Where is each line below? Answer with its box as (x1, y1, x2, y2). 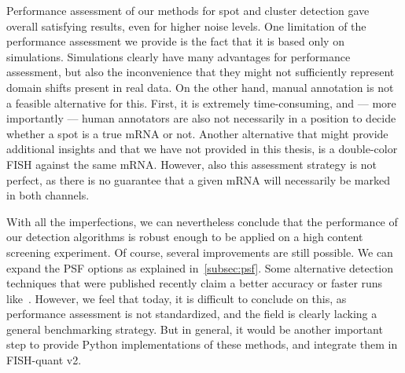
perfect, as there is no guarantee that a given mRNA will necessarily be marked (6, 171, 390, 188)
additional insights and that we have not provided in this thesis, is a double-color (6, 141, 398, 157)
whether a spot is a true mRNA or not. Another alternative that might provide (6, 125, 388, 141)
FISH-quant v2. (6, 352, 82, 368)
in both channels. (6, 187, 90, 203)
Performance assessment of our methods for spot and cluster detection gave (6, 2, 370, 18)
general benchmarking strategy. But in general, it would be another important (6, 320, 383, 337)
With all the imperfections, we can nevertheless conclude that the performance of (6, 213, 398, 229)
